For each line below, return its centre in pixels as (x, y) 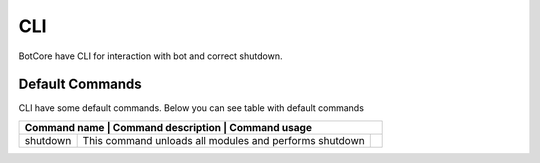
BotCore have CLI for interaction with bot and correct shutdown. (150, 56)
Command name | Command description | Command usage (168, 127)
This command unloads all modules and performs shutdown (223, 140)
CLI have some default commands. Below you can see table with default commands (191, 108)
